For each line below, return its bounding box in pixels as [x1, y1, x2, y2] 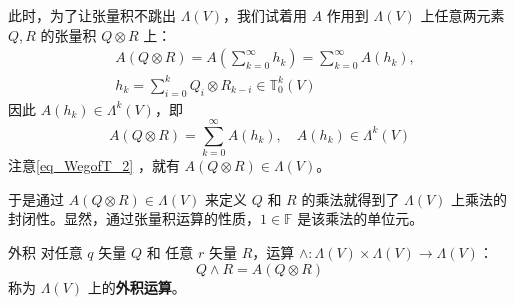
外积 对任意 [8, 242, 83, 263]
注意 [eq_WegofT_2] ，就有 [8, 155, 180, 176]
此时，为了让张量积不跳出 [8, 5, 176, 25]
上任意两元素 [420, 5, 505, 25]
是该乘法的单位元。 [297, 208, 424, 229]
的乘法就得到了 [301, 188, 400, 209]
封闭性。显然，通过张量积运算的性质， [8, 208, 260, 229]
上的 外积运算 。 [87, 276, 186, 297]
